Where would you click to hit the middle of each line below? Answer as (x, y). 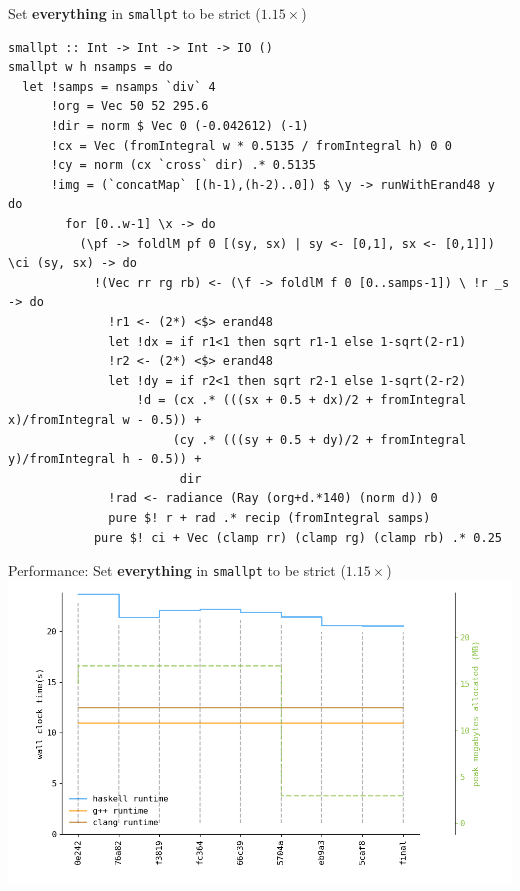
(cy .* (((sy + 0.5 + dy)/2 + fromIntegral (319, 439)
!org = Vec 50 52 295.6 (129, 106)
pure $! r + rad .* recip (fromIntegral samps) (269, 517)
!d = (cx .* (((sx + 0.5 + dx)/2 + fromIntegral (301, 400)
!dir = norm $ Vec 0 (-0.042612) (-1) (179, 126)
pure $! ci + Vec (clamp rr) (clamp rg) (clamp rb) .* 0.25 (297, 537)
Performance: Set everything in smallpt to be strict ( (177, 570)
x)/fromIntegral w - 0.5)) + (105, 419)
